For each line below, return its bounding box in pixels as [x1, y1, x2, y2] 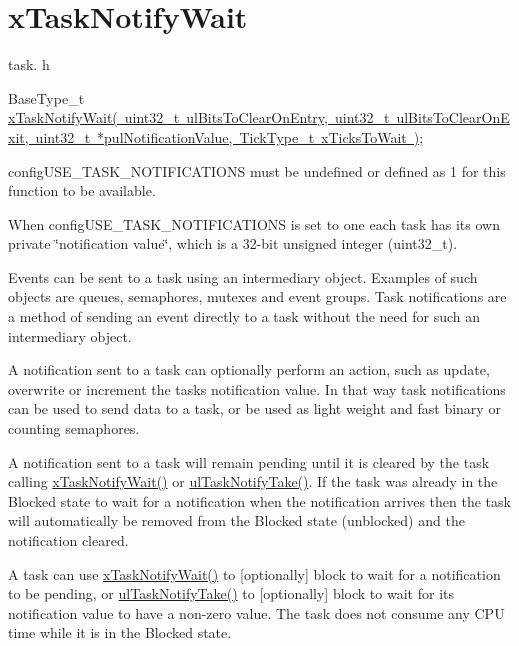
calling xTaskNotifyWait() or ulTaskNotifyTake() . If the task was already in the [8, 471, 498, 492]
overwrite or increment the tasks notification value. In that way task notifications [8, 378, 506, 399]
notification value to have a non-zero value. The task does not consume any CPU [8, 602, 505, 623]
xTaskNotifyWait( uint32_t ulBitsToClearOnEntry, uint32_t [8, 107, 390, 128]
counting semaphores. [8, 418, 140, 439]
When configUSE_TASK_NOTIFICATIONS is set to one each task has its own [8, 213, 500, 234]
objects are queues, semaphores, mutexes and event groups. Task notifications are [8, 286, 507, 307]
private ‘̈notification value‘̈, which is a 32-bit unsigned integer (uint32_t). [8, 233, 458, 254]
